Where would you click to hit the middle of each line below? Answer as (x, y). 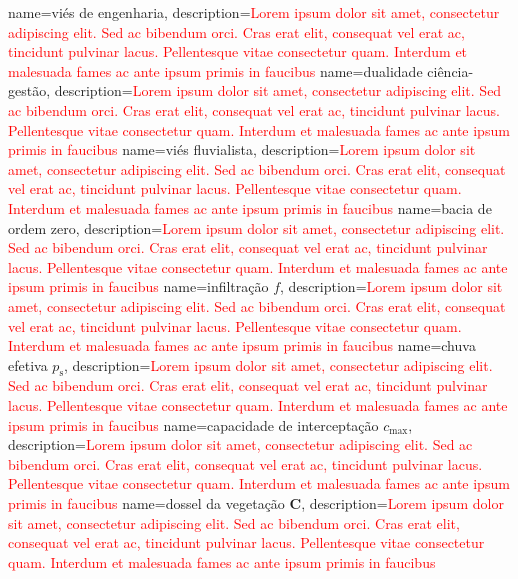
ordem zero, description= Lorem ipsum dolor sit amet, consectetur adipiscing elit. (256, 227)
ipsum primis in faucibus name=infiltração (138, 286)
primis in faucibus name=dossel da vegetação (146, 503)
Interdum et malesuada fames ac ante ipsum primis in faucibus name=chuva (242, 345)
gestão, (29, 90)
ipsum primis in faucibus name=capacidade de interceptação (193, 424)
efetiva (28, 364)
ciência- (450, 70)
